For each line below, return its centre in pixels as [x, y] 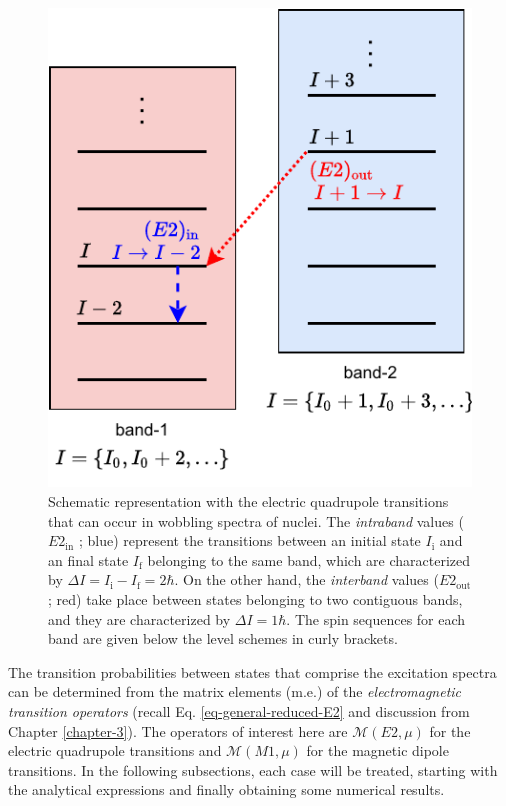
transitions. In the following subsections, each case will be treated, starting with [253, 769]
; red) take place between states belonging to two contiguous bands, [255, 598]
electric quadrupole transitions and [115, 750]
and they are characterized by [139, 618]
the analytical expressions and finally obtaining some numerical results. [226, 789]
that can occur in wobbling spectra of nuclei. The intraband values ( [256, 520]
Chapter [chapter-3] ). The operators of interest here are [178, 730]
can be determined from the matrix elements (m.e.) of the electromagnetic [235, 691]
